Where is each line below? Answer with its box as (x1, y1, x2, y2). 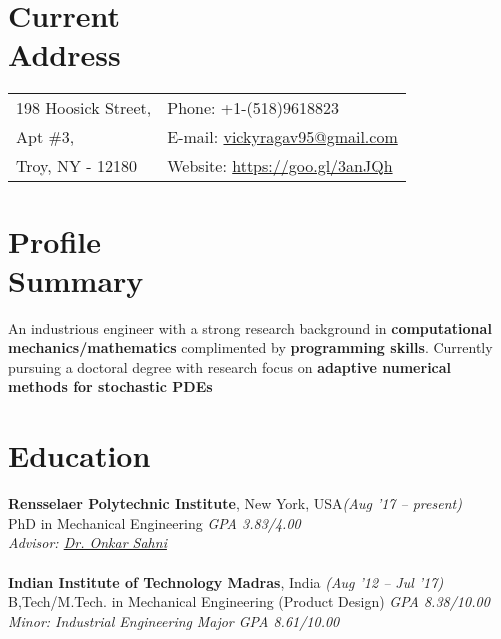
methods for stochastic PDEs (8, 376, 213, 397)
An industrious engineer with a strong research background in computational (8, 317, 492, 338)
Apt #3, (16, 125, 75, 149)
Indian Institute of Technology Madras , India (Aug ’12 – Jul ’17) (8, 571, 444, 592)
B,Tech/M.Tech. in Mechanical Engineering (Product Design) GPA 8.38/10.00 (8, 591, 490, 612)
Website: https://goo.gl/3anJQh (167, 154, 393, 178)
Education (8, 435, 151, 476)
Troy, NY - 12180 (16, 154, 137, 178)
